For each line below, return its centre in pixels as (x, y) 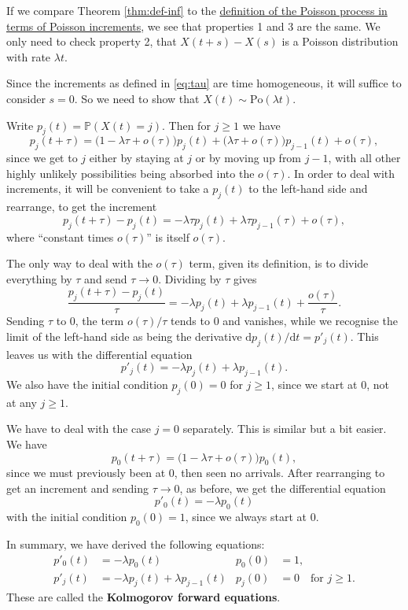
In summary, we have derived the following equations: (136, 544)
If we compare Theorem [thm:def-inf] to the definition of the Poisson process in (197, 10)
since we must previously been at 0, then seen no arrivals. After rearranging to (196, 473)
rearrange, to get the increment (82, 207)
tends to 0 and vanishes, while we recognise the (284, 321)
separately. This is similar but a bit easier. (285, 429)
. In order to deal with (341, 173)
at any (22, 402)
